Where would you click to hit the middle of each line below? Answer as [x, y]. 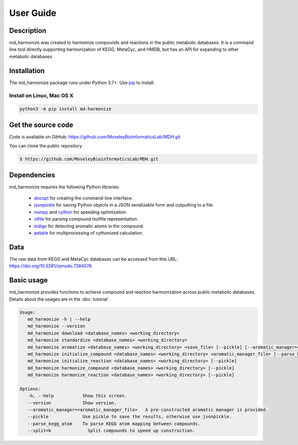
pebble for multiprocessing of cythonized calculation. [89, 233]
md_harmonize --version [56, 326]
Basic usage [29, 280]
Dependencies [32, 175]
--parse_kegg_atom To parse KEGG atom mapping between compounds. [114, 424]
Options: [30, 389]
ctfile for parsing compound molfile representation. [86, 219]
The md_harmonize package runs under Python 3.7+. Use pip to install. [82, 83]
